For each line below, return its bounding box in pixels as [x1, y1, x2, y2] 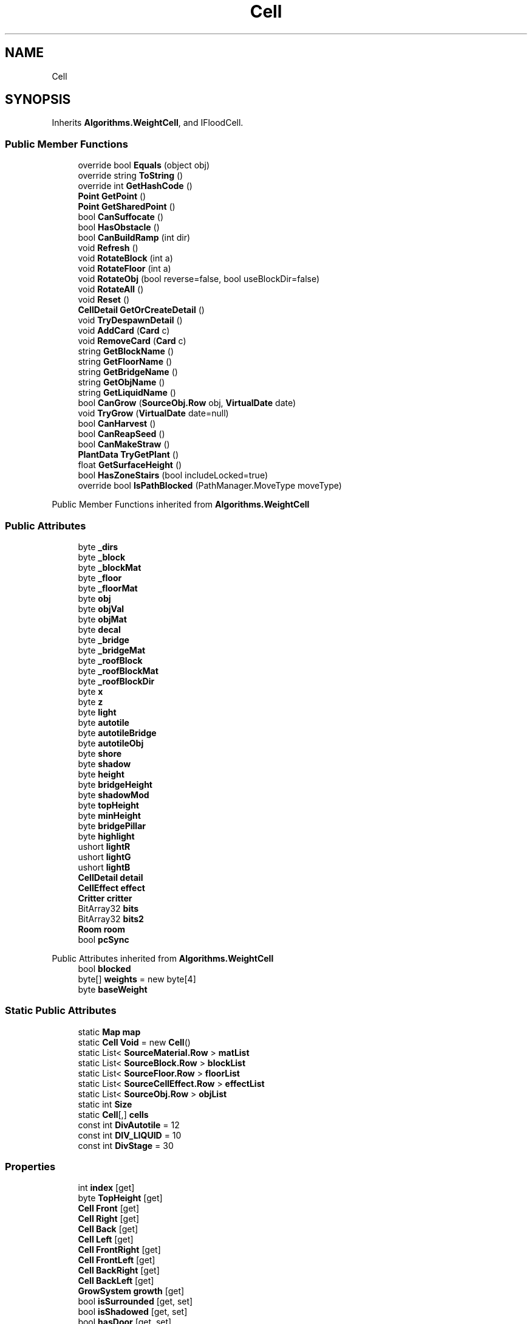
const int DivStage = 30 [78, 1140, 174, 1151]
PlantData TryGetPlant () [78, 449, 179, 460]
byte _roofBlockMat [78, 665, 159, 676]
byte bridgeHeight [78, 779, 152, 790]
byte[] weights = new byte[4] [78, 973, 196, 984]
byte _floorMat [78, 582, 138, 593]
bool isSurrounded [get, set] [78, 1296, 193, 1307]
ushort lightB [78, 861, 131, 872]
